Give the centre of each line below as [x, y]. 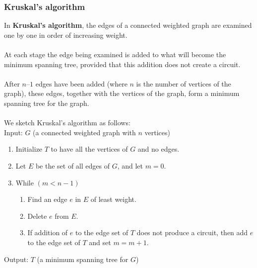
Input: [13, 132]
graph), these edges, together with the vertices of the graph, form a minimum [122, 93]
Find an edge [47, 199]
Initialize [29, 149]
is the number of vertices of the [184, 83]
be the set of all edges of [72, 165]
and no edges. [159, 149]
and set [100, 242]
